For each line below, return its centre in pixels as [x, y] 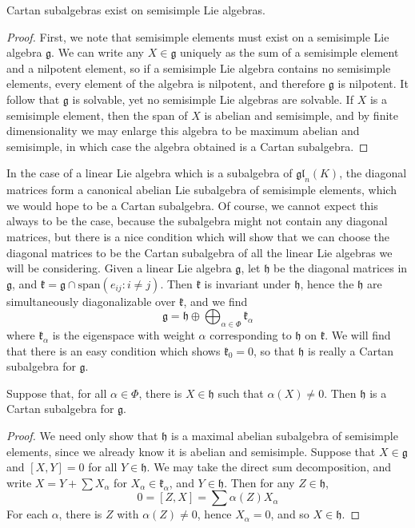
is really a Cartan [351, 350]
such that [241, 393]
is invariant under [247, 283]
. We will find [358, 335]
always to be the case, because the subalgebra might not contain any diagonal [197, 221]
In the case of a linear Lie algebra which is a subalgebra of [150, 173]
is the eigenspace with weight [124, 335]
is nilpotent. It [373, 83]
